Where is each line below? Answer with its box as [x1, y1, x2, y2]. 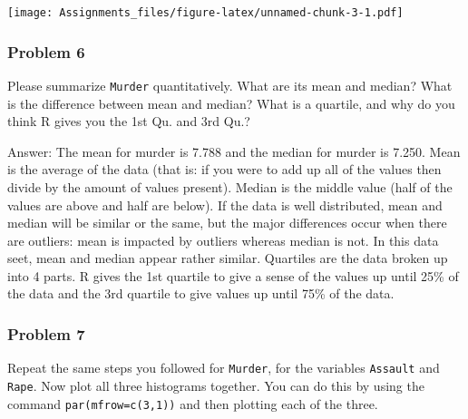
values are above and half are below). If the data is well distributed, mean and [7, 195, 443, 214]
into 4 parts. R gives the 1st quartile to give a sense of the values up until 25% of [7, 266, 459, 285]
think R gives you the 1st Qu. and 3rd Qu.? [7, 112, 250, 131]
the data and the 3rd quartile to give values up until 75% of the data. [7, 284, 395, 303]
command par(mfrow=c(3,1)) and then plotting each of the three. [7, 394, 378, 413]
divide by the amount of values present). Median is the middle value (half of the [7, 177, 453, 196]
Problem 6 [7, 40, 85, 63]
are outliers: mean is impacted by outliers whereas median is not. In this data [7, 230, 439, 249]
